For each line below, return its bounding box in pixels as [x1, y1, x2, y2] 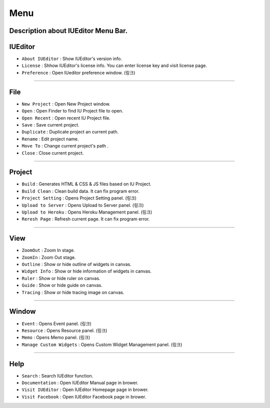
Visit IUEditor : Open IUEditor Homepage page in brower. [21, 386, 149, 392]
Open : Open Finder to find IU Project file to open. [21, 108, 123, 114]
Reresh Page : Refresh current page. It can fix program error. [21, 216, 150, 222]
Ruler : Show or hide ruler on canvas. [21, 275, 100, 281]
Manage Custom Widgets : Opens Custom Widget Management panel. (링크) [21, 341, 182, 347]
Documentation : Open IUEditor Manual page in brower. [21, 379, 138, 385]
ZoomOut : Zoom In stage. [21, 247, 75, 253]
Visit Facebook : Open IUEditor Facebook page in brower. [21, 393, 146, 399]
